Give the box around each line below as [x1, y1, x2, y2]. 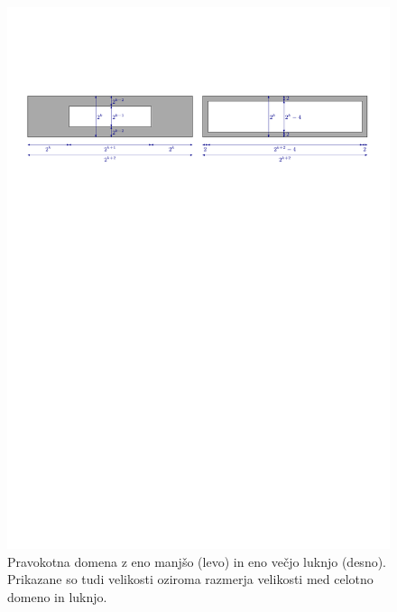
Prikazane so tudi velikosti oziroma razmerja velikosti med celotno [7, 570, 374, 589]
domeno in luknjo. [7, 587, 107, 606]
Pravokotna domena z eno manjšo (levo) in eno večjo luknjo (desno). [7, 552, 386, 570]
